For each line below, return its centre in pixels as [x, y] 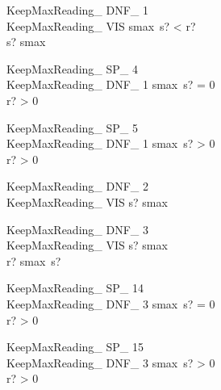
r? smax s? [34, 260]
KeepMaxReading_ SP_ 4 [72, 68]
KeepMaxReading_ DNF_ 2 [77, 186]
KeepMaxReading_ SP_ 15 [75, 347]
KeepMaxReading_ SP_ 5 [72, 127]
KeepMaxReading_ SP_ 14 [75, 288]
